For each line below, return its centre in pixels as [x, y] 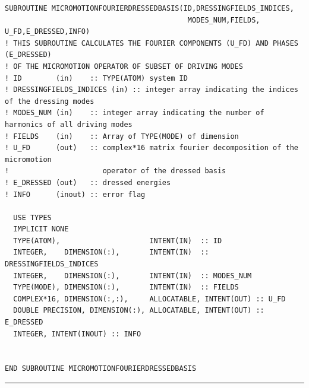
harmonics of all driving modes [69, 124]
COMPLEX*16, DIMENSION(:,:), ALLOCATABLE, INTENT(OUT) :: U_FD [149, 299]
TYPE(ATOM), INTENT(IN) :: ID [118, 241]
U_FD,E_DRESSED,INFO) [48, 32]
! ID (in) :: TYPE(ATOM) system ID [96, 78]
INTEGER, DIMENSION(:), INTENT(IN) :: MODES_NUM [133, 276]
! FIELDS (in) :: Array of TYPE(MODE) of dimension [122, 136]
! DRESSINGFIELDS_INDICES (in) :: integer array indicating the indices [152, 90]
